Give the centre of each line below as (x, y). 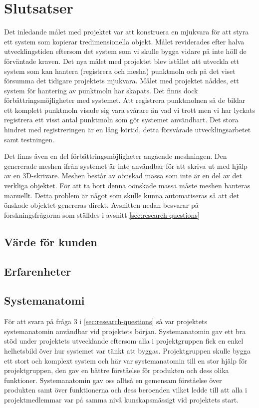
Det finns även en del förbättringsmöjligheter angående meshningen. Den (116, 156)
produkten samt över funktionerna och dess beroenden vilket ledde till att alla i (126, 390)
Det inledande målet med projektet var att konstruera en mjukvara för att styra (127, 32)
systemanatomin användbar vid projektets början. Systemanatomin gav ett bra (125, 331)
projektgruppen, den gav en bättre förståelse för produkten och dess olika (117, 370)
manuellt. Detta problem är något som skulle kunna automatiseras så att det (122, 195)
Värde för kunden (51, 241)
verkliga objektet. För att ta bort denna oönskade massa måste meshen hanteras (127, 186)
